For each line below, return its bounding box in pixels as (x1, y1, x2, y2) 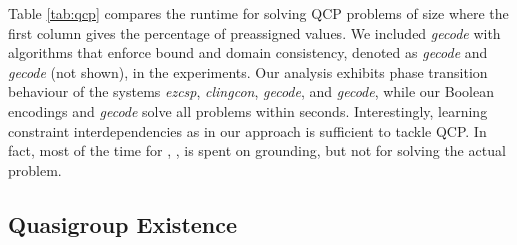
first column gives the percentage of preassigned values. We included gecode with (8, 22, 501, 43)
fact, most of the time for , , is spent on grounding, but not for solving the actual (8, 140, 506, 161)
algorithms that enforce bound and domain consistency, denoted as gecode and (8, 42, 488, 63)
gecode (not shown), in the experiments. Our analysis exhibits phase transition (8, 61, 488, 82)
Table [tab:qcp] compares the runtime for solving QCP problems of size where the (8, 3, 509, 23)
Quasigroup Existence (8, 208, 238, 239)
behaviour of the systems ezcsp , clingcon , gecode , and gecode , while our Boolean (8, 81, 494, 102)
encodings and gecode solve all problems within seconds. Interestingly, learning (8, 100, 488, 121)
